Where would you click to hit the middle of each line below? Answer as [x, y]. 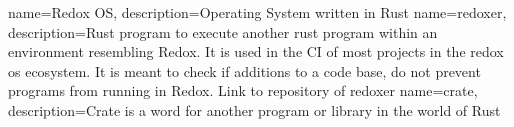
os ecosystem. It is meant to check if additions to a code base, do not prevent [244, 70]
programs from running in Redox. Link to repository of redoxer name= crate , [243, 90]
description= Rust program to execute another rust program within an [223, 31]
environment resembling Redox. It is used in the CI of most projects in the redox [256, 51]
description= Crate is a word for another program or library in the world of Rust [254, 109]
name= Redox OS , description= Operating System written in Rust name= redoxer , [257, 12]
